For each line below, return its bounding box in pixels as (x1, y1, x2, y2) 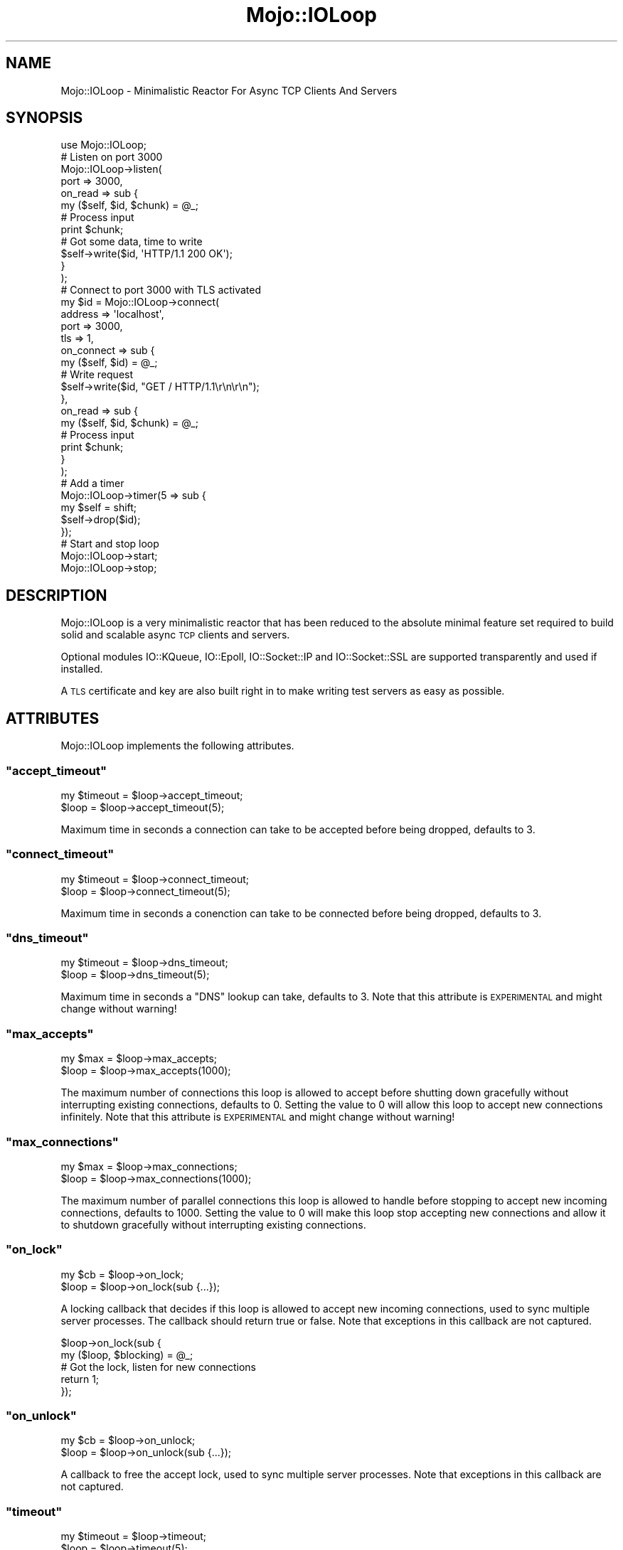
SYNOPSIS (6, 109, 83, 127)
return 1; (60, 1372, 100, 1385)
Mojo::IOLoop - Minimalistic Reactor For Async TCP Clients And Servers (60, 84, 398, 97)
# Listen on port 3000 (60, 151, 163, 164)
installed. (60, 663, 103, 675)
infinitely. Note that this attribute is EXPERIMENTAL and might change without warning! (60, 1111, 455, 1123)
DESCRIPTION (6, 586, 107, 604)
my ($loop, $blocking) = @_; (60, 1348, 193, 1361)
